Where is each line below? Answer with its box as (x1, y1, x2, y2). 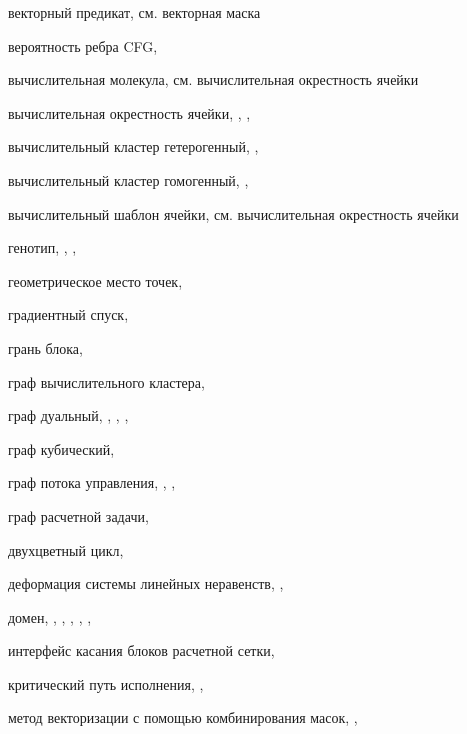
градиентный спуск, (8, 304, 129, 325)
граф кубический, (8, 438, 115, 459)
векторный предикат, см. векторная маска (8, 2, 261, 22)
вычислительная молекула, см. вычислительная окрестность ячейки (8, 69, 419, 90)
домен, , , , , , (8, 606, 92, 627)
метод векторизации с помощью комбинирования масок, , (8, 707, 358, 728)
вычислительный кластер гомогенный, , (8, 169, 249, 190)
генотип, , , (8, 237, 77, 258)
